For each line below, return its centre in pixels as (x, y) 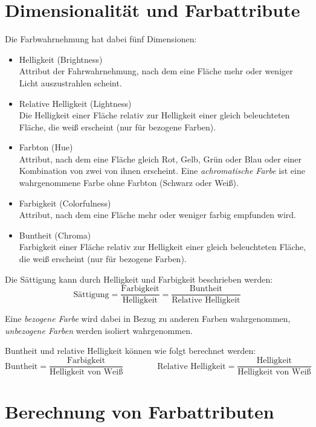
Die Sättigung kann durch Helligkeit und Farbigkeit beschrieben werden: (139, 279)
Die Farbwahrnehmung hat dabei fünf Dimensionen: (101, 39)
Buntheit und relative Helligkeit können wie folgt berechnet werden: (131, 351)
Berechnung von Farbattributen (140, 412)
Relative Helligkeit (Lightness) (75, 103)
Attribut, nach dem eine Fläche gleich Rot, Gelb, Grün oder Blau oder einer (160, 159)
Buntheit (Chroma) (55, 235)
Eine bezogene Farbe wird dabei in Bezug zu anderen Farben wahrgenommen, (148, 319)
